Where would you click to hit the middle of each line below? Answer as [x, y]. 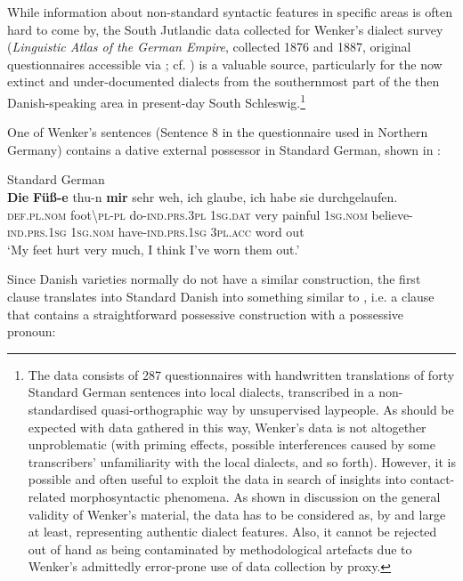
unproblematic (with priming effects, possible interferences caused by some [231, 444]
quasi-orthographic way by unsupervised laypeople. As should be [277, 409]
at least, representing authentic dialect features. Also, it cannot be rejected [232, 532]
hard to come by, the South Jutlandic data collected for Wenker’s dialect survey [225, 29]
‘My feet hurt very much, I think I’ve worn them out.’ [154, 249]
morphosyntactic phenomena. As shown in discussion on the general [255, 496]
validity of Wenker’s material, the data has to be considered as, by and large [237, 514]
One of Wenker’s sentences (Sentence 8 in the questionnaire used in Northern [218, 132]
